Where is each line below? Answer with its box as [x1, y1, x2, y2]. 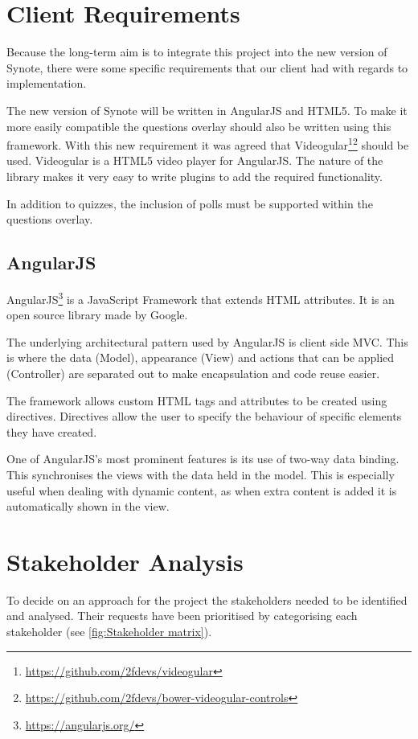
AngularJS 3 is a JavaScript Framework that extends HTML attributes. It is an [6, 288, 395, 307]
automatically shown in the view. [6, 498, 170, 515]
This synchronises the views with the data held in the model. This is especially [6, 466, 395, 482]
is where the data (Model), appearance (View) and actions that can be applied [6, 349, 395, 366]
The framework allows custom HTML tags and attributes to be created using [6, 392, 387, 409]
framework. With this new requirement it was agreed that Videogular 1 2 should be [6, 134, 409, 153]
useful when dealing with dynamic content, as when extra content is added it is [6, 482, 397, 499]
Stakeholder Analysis [6, 544, 244, 577]
